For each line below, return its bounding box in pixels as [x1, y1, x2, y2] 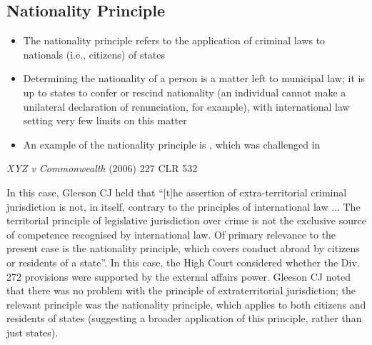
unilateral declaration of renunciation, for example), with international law [23, 99, 350, 114]
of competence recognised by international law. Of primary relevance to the [6, 226, 336, 241]
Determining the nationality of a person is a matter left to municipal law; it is [23, 71, 365, 86]
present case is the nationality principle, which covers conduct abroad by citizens [6, 241, 360, 256]
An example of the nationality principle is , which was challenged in [23, 136, 321, 151]
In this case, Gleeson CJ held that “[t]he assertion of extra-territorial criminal [6, 184, 347, 199]
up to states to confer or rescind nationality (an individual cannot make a [23, 84, 346, 99]
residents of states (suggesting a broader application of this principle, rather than [6, 311, 362, 326]
